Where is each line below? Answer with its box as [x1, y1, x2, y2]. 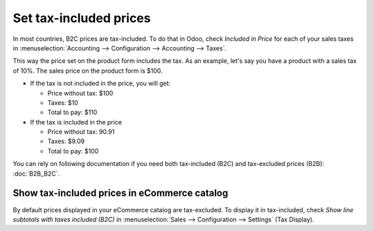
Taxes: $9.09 [47, 137, 85, 145]
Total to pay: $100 [47, 147, 99, 155]
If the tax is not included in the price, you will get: [30, 80, 171, 88]
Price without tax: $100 [47, 89, 114, 97]
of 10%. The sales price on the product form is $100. [12, 66, 163, 75]
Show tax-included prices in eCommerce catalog [12, 187, 229, 199]
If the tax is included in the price [30, 118, 123, 126]
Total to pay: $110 [47, 108, 98, 117]
